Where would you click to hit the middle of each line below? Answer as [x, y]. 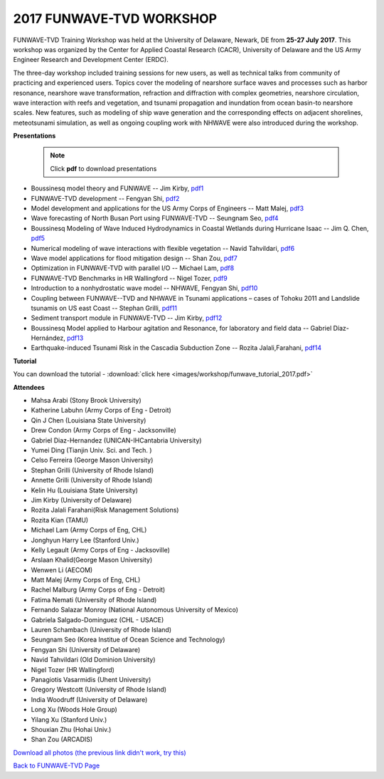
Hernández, [48, 338]
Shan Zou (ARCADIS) [62, 739]
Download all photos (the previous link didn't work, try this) [100, 753]
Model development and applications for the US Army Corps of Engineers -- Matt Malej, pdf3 [167, 208]
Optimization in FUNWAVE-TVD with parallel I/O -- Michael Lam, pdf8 [133, 268]
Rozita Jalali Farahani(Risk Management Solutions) [105, 510]
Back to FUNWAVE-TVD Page [57, 765]
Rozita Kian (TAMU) [60, 520]
